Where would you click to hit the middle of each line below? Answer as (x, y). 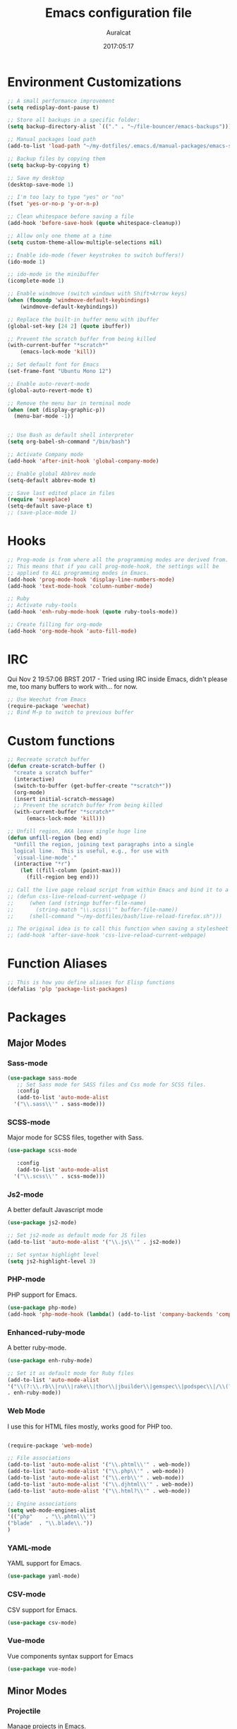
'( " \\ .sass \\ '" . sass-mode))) (60, 1104)
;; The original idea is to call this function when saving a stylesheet (118, 929)
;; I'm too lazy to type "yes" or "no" (66, 197)
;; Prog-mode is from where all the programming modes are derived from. (118, 560)
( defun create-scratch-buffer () (56, 766)
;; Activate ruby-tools (42, 605)
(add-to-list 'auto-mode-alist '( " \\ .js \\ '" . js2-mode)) (94, 1242)
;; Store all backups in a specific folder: (74, 120)
